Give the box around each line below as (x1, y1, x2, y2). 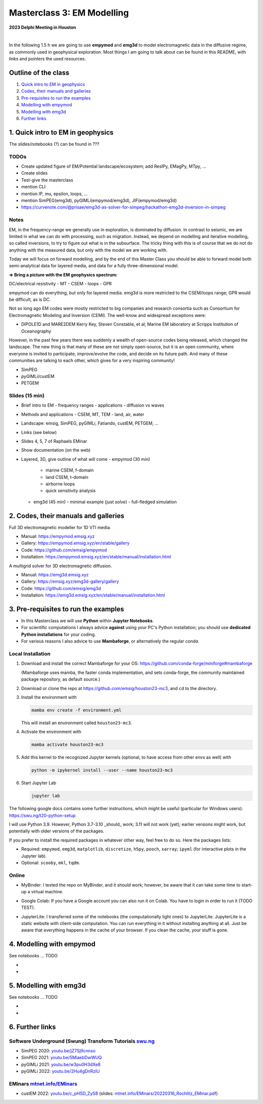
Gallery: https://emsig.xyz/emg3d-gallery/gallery (21, 578, 119, 585)
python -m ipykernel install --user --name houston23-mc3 (31, 768, 173, 773)
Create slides (21, 170, 48, 176)
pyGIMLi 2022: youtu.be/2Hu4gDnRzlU (21, 1068, 100, 1074)
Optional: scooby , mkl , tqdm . (21, 860, 80, 866)
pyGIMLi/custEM (21, 373, 55, 379)
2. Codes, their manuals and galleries (9, 512, 124, 520)
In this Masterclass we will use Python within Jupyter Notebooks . (21, 618, 154, 624)
